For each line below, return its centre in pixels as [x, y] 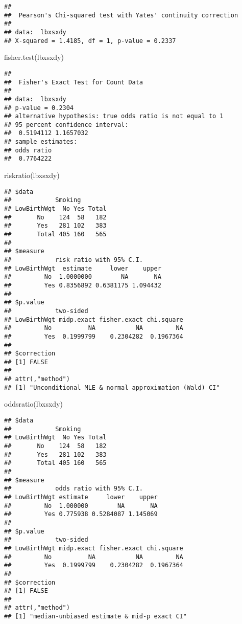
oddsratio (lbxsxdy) [33, 404]
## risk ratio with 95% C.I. [74, 260]
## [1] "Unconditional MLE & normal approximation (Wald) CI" [112, 387]
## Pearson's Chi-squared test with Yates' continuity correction [121, 15]
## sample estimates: [41, 142]
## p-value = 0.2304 [39, 108]
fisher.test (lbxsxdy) [34, 57]
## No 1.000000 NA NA [81, 506]
